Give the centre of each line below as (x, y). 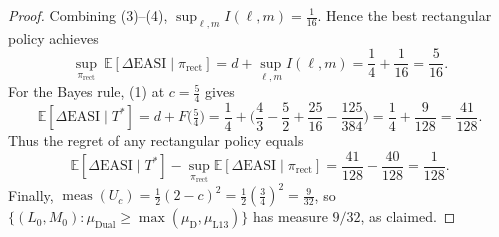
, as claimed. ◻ (408, 216)
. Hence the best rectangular (404, 15)
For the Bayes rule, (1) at (86, 91)
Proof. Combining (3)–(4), (88, 15)
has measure (290, 216)
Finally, (31, 194)
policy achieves (53, 37)
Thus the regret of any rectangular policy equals (156, 139)
